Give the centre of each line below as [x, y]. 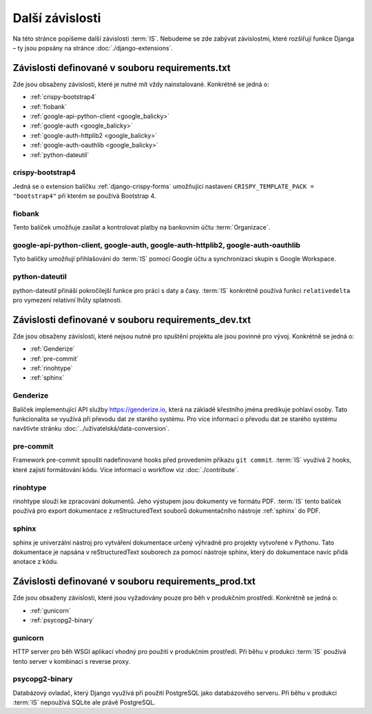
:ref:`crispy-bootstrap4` [63, 97]
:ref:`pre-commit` [54, 358]
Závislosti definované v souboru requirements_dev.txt [132, 319]
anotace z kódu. [35, 562]
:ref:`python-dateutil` [60, 154]
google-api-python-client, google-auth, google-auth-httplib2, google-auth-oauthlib [157, 245]
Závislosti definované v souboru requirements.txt [122, 68]
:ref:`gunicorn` [51, 611]
